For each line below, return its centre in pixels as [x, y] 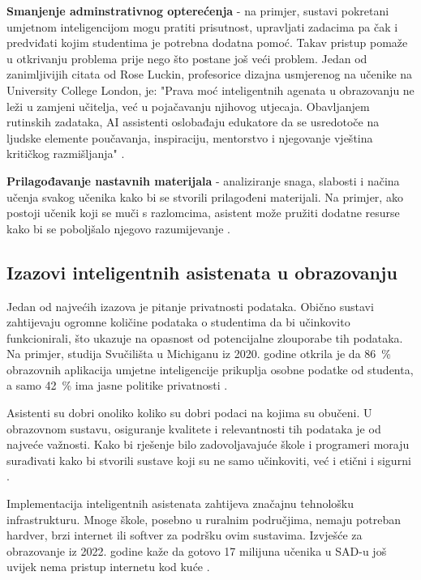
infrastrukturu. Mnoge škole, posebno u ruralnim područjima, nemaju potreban [204, 519]
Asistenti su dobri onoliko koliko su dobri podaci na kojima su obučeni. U [189, 413]
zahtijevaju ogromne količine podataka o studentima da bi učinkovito [178, 322]
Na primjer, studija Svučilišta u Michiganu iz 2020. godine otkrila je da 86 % [199, 354]
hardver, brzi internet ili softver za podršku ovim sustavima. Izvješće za [185, 535]
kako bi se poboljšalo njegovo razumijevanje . [118, 228]
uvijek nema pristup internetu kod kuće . [108, 567]
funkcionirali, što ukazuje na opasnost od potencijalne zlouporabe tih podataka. [205, 337]
